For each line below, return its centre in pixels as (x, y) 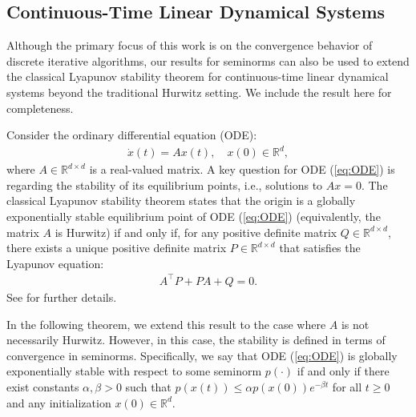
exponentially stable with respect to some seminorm (134, 371)
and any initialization (59, 402)
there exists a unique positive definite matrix (117, 248)
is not (355, 324)
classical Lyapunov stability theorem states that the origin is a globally (181, 200)
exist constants (43, 386)
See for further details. (62, 297)
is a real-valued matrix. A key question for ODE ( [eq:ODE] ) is (242, 169)
